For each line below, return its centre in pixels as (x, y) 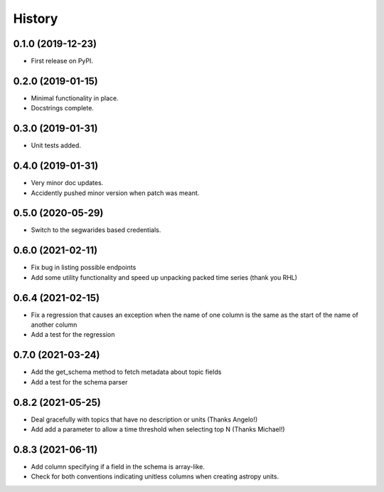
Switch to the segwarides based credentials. (96, 230)
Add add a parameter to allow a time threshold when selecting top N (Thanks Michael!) (158, 429)
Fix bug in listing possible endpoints (84, 268)
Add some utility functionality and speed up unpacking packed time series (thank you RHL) (164, 277)
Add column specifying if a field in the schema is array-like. (118, 466)
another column (54, 325)
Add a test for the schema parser (79, 382)
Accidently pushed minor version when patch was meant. (115, 193)
